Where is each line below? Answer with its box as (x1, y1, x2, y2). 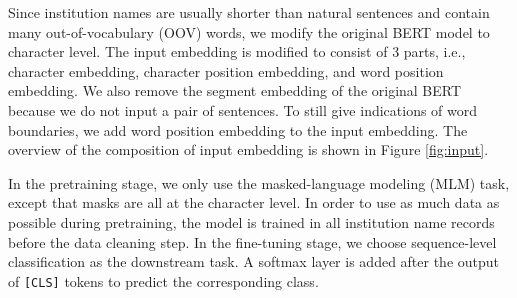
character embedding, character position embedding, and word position (8, 60, 444, 81)
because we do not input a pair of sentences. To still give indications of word (8, 99, 478, 120)
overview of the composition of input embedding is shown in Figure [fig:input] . (8, 139, 489, 160)
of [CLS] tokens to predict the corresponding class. (8, 270, 319, 291)
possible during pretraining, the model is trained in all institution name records (8, 211, 495, 232)
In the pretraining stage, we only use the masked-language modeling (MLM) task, (8, 172, 510, 193)
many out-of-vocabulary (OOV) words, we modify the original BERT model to (8, 21, 490, 42)
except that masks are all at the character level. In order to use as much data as (8, 192, 500, 213)
